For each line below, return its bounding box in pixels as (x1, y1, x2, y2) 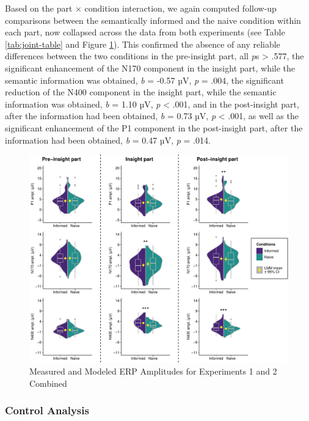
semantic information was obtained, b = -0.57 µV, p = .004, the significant (5, 73, 284, 86)
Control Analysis (5, 403, 89, 418)
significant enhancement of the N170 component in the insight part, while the (5, 61, 296, 74)
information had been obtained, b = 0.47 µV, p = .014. (5, 133, 211, 146)
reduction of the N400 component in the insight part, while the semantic (5, 86, 277, 98)
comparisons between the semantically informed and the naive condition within (5, 13, 301, 26)
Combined (29, 376, 67, 389)
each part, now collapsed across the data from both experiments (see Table (5, 26, 285, 38)
